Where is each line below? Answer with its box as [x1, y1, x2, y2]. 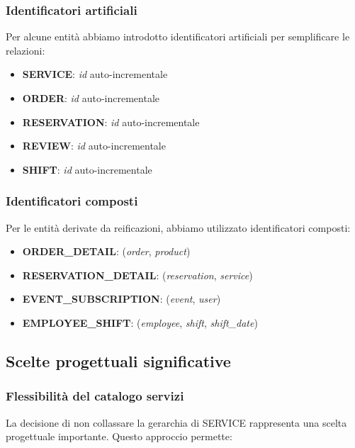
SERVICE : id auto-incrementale [22, 67, 168, 82]
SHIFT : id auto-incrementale [22, 162, 152, 177]
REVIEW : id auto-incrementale [22, 138, 166, 153]
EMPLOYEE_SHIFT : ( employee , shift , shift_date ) [22, 315, 258, 330]
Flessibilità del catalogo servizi [6, 387, 184, 405]
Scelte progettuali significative [6, 349, 231, 371]
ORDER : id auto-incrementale [22, 91, 159, 105]
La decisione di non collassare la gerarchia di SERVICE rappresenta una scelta [6, 415, 347, 430]
